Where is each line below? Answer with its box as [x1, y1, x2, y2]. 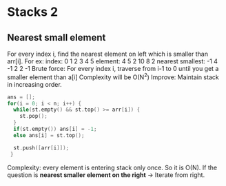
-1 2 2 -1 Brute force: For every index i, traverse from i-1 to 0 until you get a [7, 65, 219, 72]
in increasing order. [7, 80, 62, 88]
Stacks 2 [7, 4, 59, 20]
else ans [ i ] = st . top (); [13, 132, 85, 138]
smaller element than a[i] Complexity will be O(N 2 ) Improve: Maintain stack [7, 72, 219, 81]
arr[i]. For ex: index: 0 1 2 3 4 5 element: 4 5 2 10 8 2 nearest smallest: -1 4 [7, 57, 218, 65]
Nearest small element [7, 32, 106, 43]
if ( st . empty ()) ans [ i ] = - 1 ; [13, 125, 97, 133]
